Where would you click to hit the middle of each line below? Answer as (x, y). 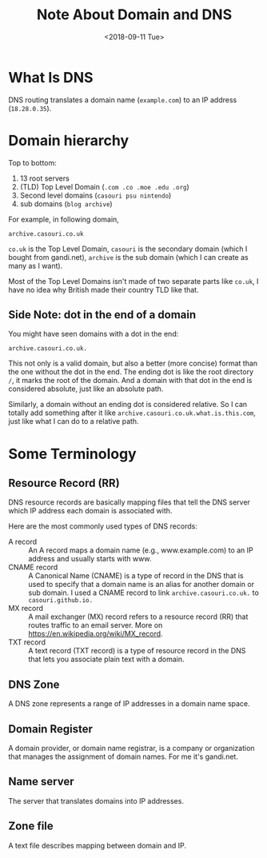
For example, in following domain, (64, 219)
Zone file (31, 826)
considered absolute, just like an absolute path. (86, 389)
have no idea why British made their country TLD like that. (104, 289)
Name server (41, 782)
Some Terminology (73, 454)
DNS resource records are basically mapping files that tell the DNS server (129, 502)
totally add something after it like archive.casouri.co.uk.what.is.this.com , (132, 413)
